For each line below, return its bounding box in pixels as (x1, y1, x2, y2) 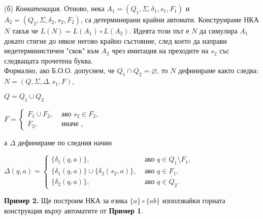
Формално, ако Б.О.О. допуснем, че (4, 65, 115, 76)
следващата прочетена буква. (4, 55, 93, 66)
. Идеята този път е (129, 25, 189, 36)
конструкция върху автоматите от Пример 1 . (4, 205, 143, 215)
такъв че (12, 25, 38, 36)
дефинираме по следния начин (18, 137, 112, 147)
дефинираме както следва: (178, 65, 259, 76)
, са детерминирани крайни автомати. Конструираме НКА (80, 14, 259, 24)
